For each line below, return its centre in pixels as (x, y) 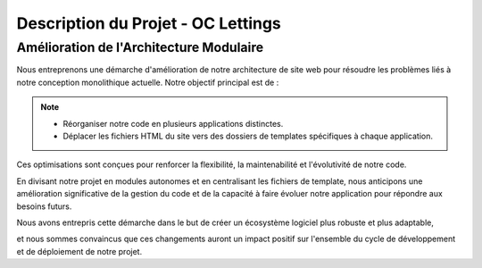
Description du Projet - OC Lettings (149, 23)
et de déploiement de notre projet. (79, 251)
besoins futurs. (44, 206)
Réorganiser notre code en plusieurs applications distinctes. (173, 123)
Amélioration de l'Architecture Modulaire (140, 47)
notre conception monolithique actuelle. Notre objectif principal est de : (148, 82)
